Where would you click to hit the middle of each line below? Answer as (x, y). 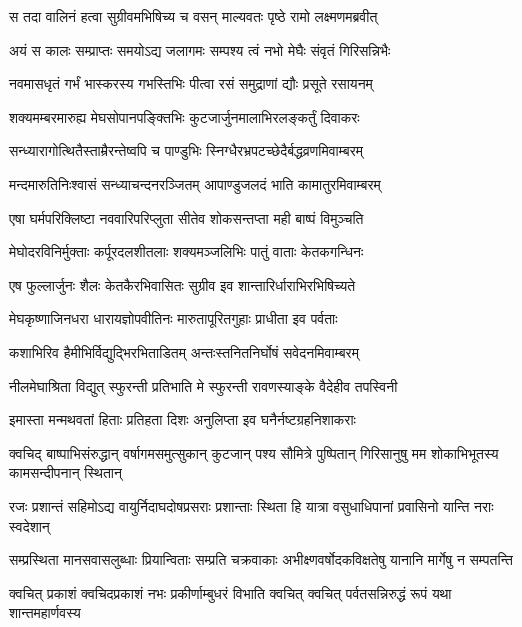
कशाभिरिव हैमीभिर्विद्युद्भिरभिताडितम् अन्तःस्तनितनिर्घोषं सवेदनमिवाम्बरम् (184, 351)
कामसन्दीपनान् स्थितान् (65, 472)
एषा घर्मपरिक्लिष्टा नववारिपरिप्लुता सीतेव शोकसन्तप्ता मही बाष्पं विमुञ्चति (186, 217)
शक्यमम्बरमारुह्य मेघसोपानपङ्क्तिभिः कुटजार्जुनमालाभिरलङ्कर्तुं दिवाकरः (184, 116)
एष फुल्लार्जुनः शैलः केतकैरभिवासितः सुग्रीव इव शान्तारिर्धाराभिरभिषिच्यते (182, 284)
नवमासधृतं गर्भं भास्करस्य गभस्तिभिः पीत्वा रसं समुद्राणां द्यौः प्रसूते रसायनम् (191, 83)
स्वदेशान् (29, 525)
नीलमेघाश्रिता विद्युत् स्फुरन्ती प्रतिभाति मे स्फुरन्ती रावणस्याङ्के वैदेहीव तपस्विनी (203, 385)
